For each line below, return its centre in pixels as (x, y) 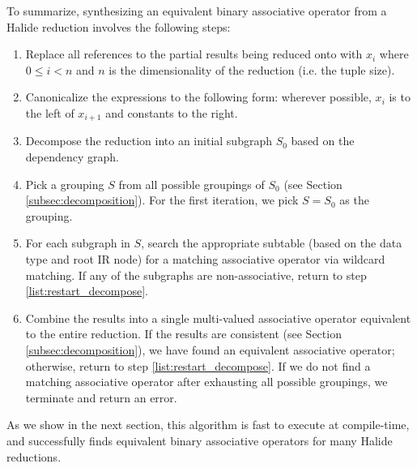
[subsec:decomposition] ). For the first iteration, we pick (162, 200)
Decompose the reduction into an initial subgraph (149, 141)
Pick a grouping (65, 184)
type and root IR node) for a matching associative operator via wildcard (205, 258)
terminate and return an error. (101, 397)
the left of (50, 112)
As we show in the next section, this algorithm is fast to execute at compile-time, (208, 425)
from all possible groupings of (191, 184)
